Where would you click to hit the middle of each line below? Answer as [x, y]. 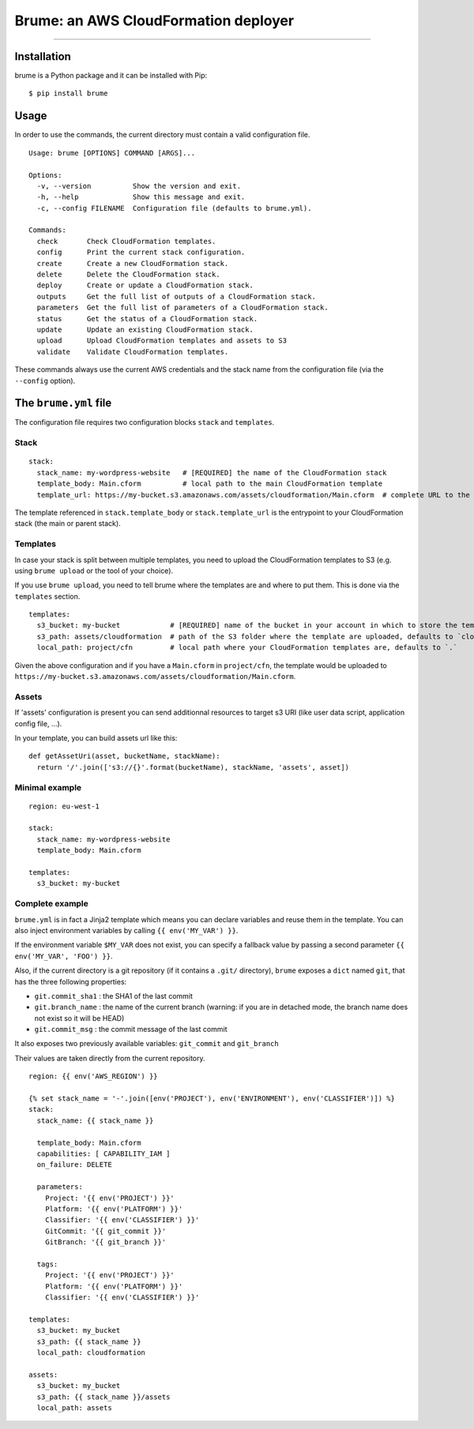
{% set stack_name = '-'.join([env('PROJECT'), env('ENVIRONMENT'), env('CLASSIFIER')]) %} [212, 1099]
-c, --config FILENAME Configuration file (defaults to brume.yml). [174, 208]
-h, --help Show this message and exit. [141, 197]
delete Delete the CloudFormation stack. [128, 275]
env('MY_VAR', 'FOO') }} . [64, 956]
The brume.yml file [63, 403]
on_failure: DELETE [74, 1165]
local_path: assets [74, 1408]
